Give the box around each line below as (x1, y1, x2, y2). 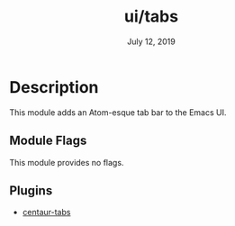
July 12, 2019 (127, 36, 176, 47)
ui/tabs (124, 6, 178, 27)
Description (9, 77, 99, 97)
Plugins (9, 183, 53, 198)
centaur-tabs (22, 207, 71, 218)
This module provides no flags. (9, 157, 124, 167)
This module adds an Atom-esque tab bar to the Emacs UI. (9, 106, 227, 118)
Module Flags (9, 133, 87, 149)
